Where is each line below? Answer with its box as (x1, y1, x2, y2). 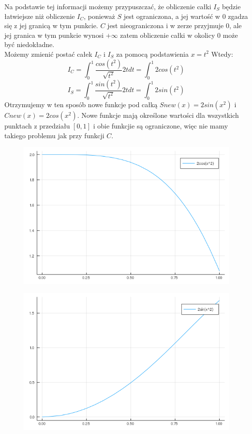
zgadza (228, 11, 248, 21)
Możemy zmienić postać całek (4, 48, 92, 59)
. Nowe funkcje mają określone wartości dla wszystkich (77, 110, 239, 120)
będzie (222, 1, 241, 11)
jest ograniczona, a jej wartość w (123, 11, 220, 21)
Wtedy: (211, 48, 233, 59)
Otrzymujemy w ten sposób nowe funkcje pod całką (4, 99, 158, 110)
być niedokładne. (4, 39, 55, 49)
